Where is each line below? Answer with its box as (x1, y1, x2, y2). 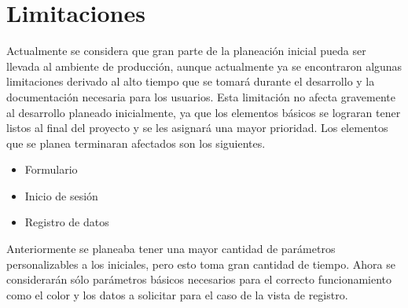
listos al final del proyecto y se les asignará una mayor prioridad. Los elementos (6, 119, 388, 136)
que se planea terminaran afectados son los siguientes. (6, 134, 266, 151)
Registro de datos (24, 214, 109, 230)
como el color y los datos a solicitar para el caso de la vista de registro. (6, 286, 348, 302)
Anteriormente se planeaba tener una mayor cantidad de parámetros (6, 240, 336, 257)
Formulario (24, 161, 78, 178)
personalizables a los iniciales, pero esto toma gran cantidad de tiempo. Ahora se (6, 255, 395, 272)
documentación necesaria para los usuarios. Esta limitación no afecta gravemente (6, 88, 395, 104)
